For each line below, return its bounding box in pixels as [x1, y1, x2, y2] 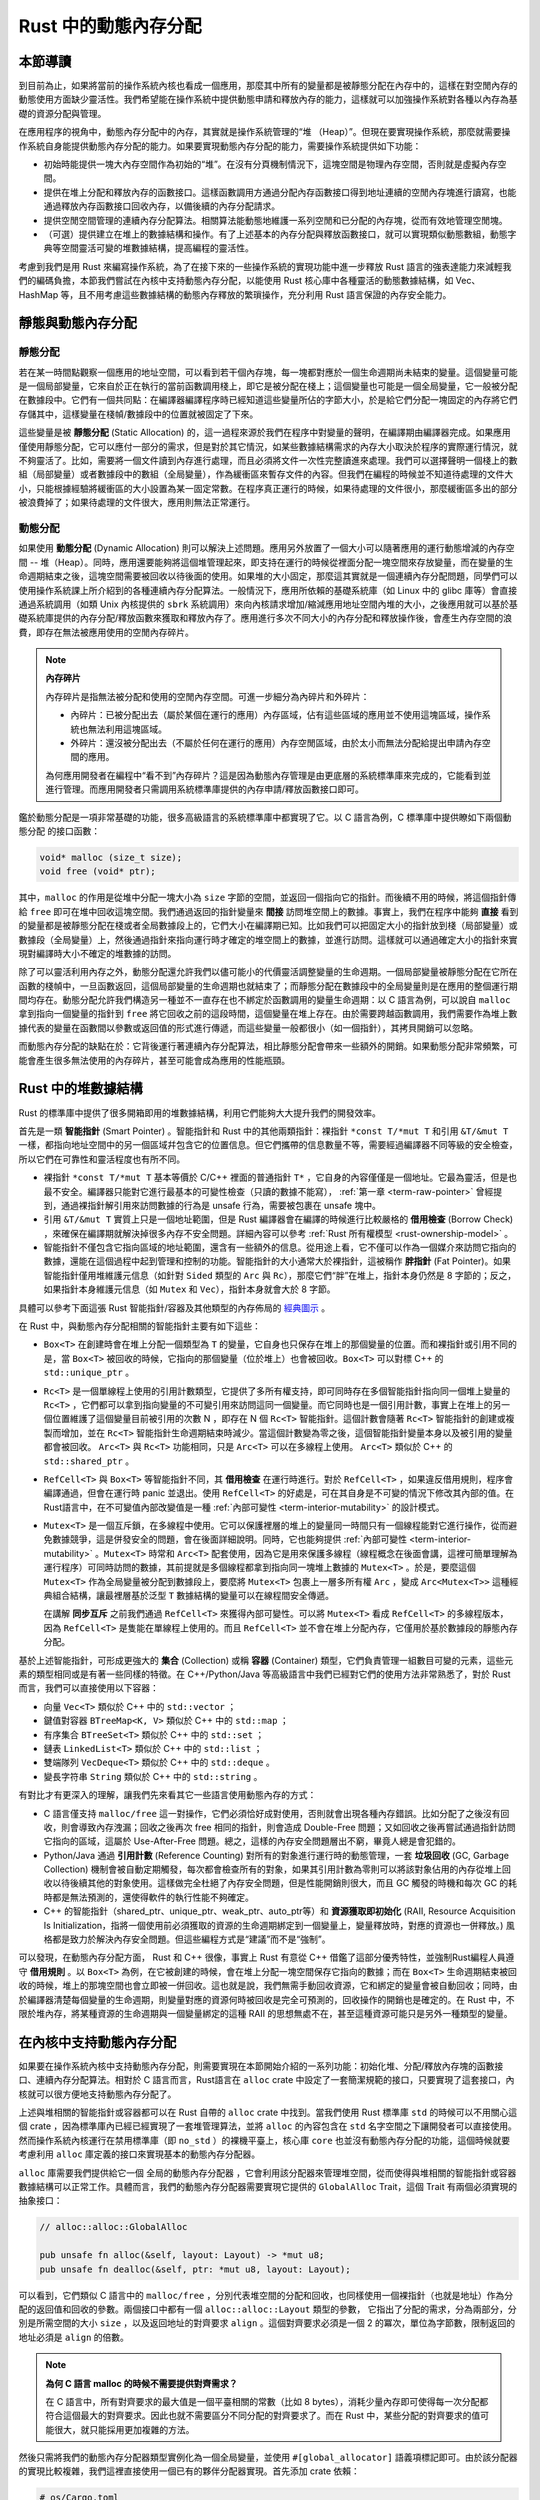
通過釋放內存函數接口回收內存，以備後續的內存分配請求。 [43, 200, 280, 212]
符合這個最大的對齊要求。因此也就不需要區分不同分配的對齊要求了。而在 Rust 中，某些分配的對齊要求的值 [45, 2410, 481, 2422]
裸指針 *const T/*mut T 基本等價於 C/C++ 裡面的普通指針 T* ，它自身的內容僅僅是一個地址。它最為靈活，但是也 [43, 1171, 517, 1184]
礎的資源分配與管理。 [18, 107, 107, 119]
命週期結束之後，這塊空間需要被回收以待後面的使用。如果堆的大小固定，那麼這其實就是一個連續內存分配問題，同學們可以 [18, 570, 518, 582]
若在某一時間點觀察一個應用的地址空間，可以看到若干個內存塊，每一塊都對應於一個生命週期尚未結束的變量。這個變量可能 [18, 366, 518, 378]
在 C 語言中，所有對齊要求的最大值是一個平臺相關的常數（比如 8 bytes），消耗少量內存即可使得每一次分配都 [45, 2395, 489, 2407]
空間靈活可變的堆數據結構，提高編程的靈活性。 [60, 242, 254, 254]
